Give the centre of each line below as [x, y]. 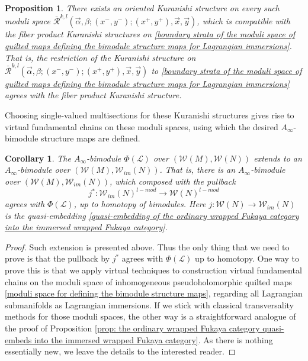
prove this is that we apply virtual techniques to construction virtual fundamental [153, 270]
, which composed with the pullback [173, 181]
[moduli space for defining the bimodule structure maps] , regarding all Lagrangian [154, 293]
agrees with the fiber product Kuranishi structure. [93, 95]
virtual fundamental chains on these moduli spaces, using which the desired [142, 126]
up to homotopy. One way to [247, 258]
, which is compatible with [243, 21]
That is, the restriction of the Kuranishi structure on [100, 57]
